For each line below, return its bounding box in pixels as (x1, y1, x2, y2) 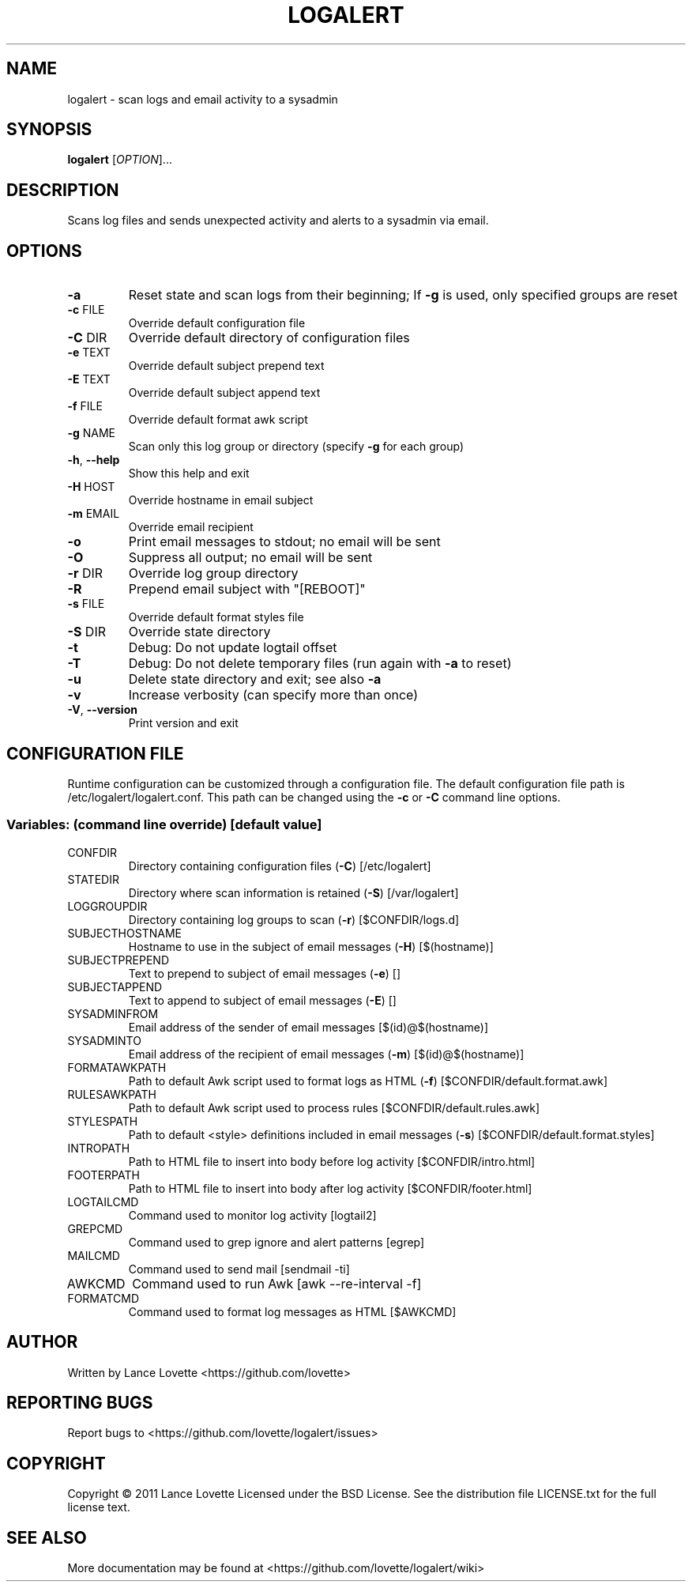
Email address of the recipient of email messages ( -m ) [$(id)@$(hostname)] (128, 1047, 525, 1061)
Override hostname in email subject (128, 493, 314, 507)
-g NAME (67, 426, 116, 440)
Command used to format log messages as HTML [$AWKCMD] (128, 1304, 457, 1318)
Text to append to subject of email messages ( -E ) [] (128, 993, 397, 1007)
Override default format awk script (128, 413, 308, 427)
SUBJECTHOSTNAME (67, 926, 182, 940)
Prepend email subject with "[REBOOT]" (128, 581, 366, 598)
